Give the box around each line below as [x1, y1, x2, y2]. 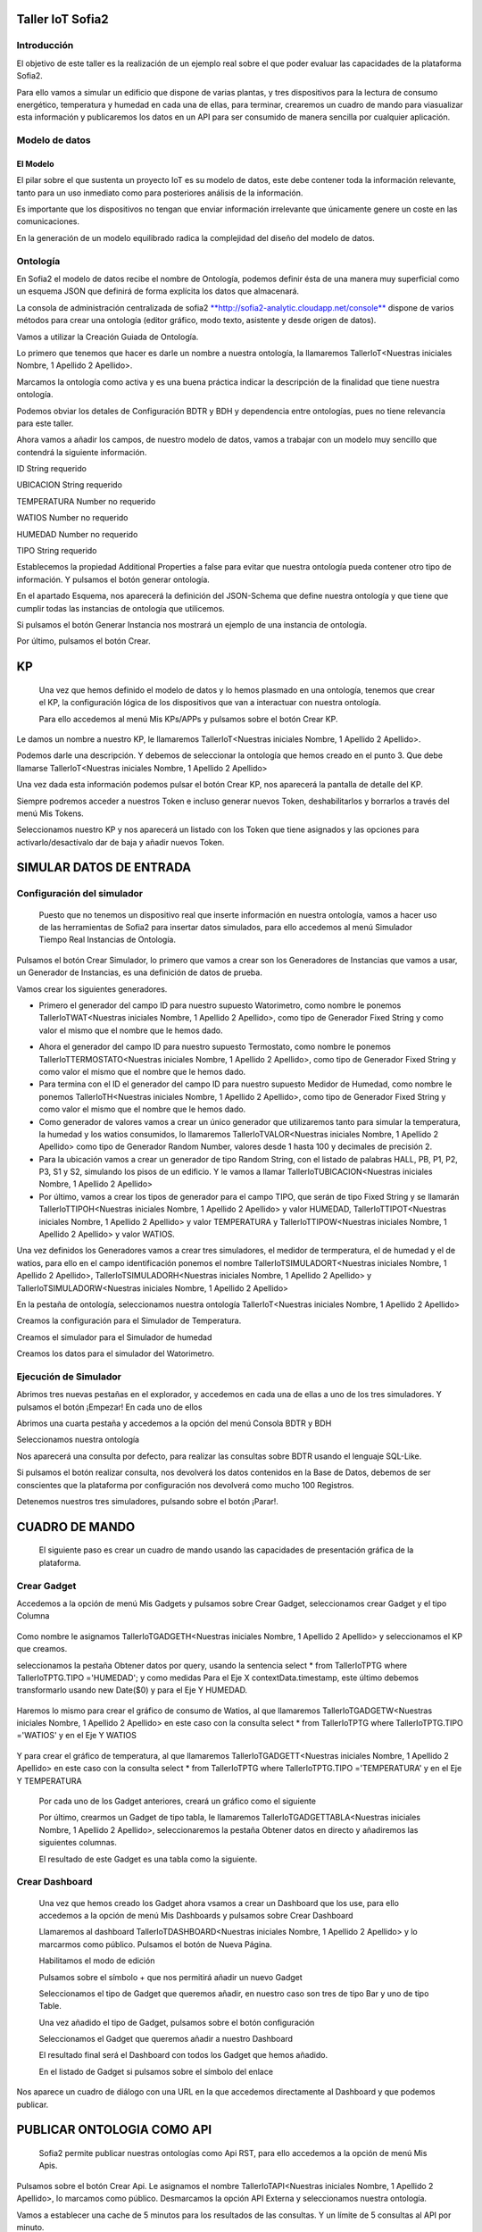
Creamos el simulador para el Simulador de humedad [16, 1331, 212, 1343]
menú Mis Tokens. [16, 808, 84, 819]
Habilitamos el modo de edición [38, 1955, 155, 1966]
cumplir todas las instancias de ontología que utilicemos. [16, 603, 225, 613]
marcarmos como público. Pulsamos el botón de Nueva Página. [38, 1938, 272, 1950]
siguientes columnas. [38, 1837, 118, 1848]
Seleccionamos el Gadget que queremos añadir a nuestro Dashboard [38, 2034, 294, 2045]
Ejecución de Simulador [16, 1370, 122, 1383]
